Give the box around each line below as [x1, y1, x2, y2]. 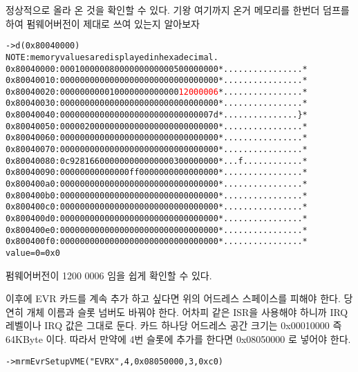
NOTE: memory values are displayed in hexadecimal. [6, 52, 218, 62]
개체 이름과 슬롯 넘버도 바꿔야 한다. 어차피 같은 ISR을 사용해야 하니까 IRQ [26, 304, 348, 319]
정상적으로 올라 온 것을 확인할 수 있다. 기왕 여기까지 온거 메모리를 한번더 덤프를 [6, 3, 350, 17]
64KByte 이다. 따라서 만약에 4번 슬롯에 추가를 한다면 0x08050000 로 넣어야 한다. [6, 332, 351, 346]
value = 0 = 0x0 [6, 248, 60, 258]
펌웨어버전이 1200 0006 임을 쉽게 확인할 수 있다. [6, 268, 212, 282]
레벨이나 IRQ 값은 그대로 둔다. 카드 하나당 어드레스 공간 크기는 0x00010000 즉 [6, 318, 342, 333]
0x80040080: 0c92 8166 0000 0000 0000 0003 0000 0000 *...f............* [6, 156, 308, 166]
